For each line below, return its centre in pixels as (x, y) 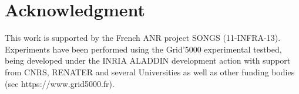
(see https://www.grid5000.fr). (60, 83)
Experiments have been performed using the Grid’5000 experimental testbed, (143, 49)
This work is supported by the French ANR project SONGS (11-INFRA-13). (143, 38)
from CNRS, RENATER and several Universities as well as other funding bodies (150, 72)
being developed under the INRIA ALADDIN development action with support (148, 60)
